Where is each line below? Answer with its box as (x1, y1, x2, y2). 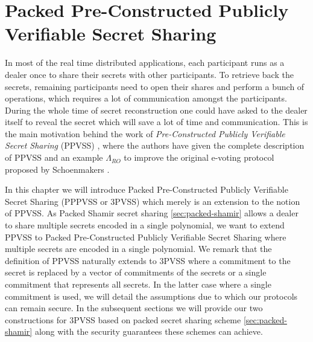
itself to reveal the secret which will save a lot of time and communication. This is (5, 115, 308, 128)
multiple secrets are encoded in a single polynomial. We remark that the (5, 242, 272, 255)
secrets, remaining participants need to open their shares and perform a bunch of (5, 80, 305, 92)
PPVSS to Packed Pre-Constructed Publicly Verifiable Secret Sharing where (5, 230, 286, 243)
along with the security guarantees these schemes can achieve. (34, 325, 263, 338)
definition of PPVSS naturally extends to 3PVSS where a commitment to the (5, 254, 291, 266)
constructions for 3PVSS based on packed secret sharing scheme (5, 313, 241, 326)
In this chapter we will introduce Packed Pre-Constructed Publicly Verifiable (5, 183, 288, 196)
